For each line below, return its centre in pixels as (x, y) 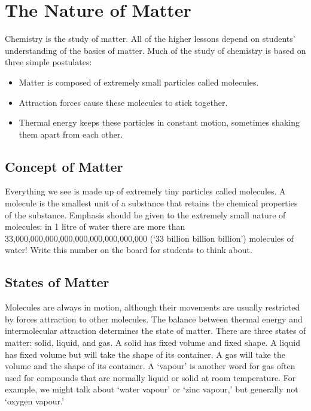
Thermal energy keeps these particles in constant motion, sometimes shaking (159, 122)
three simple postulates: (48, 62)
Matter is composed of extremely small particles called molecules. (139, 82)
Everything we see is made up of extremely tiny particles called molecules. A (145, 191)
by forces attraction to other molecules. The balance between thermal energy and (154, 319)
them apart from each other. (71, 134)
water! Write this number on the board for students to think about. (129, 250)
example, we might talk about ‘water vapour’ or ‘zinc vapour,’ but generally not (152, 389)
